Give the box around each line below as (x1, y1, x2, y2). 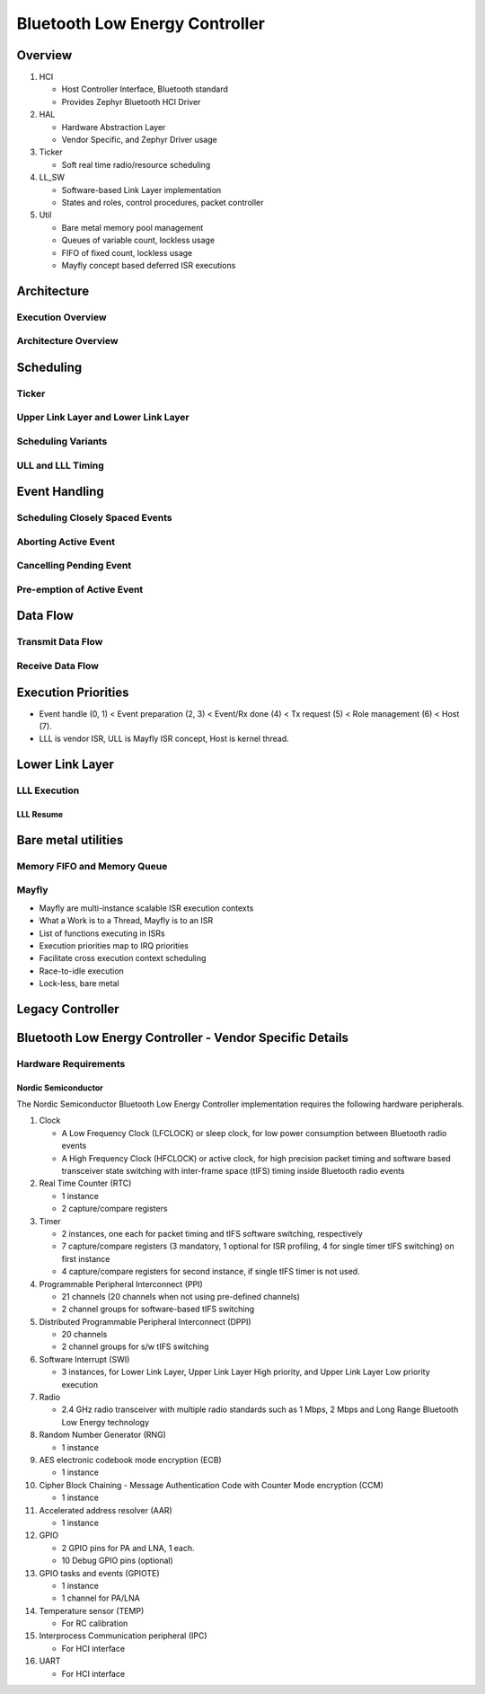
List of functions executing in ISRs (39, 928, 165, 939)
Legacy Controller (16, 1001, 119, 1017)
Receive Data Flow (16, 659, 99, 672)
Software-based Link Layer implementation (61, 184, 222, 195)
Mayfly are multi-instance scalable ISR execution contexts (39, 903, 254, 913)
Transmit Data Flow (16, 636, 103, 648)
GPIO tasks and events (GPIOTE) (39, 1567, 161, 1578)
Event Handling (16, 484, 105, 499)
